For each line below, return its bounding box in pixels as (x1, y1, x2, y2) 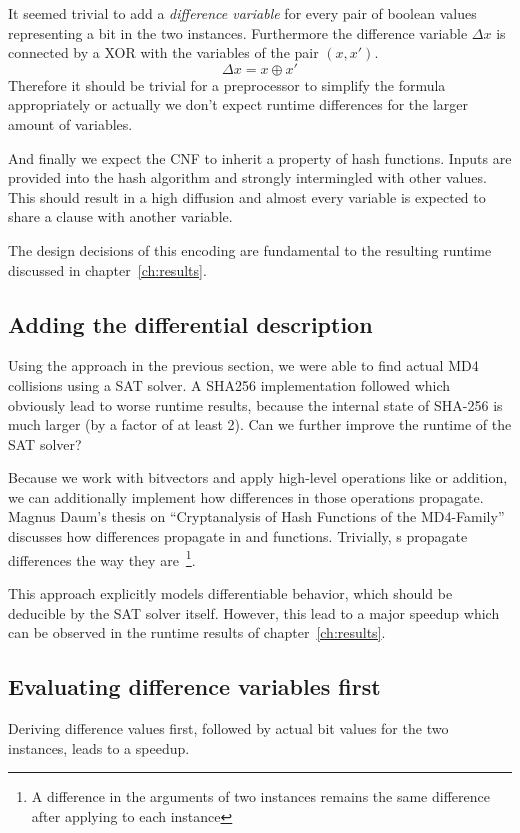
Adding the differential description (8, 308, 373, 339)
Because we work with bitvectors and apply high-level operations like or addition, (8, 467, 508, 488)
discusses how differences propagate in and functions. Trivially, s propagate (8, 526, 468, 547)
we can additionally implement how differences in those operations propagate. (8, 486, 484, 507)
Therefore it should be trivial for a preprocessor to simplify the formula (8, 74, 446, 95)
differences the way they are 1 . (8, 546, 196, 570)
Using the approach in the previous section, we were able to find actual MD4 (8, 355, 479, 376)
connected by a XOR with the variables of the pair (8, 42, 319, 63)
